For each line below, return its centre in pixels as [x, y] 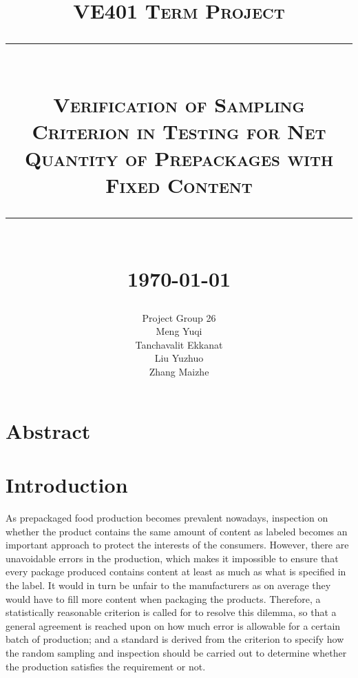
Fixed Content [179, 185]
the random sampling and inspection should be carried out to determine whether [176, 652]
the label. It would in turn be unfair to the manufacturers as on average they [168, 585]
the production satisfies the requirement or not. [106, 666]
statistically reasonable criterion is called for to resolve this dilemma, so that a [171, 612]
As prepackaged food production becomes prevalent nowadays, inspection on [167, 517]
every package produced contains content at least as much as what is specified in [176, 572]
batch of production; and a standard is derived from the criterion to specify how [175, 639]
